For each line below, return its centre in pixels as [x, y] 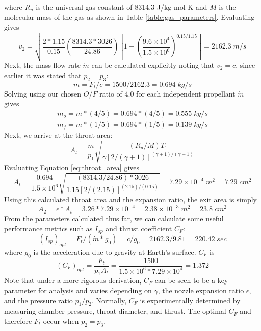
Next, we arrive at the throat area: [58, 135]
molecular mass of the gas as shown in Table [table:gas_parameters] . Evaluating [129, 17]
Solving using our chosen [43, 93]
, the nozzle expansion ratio [201, 290]
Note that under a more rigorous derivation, [73, 280]
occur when [61, 321]
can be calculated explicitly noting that [153, 65]
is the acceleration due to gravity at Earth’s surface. [115, 252]
